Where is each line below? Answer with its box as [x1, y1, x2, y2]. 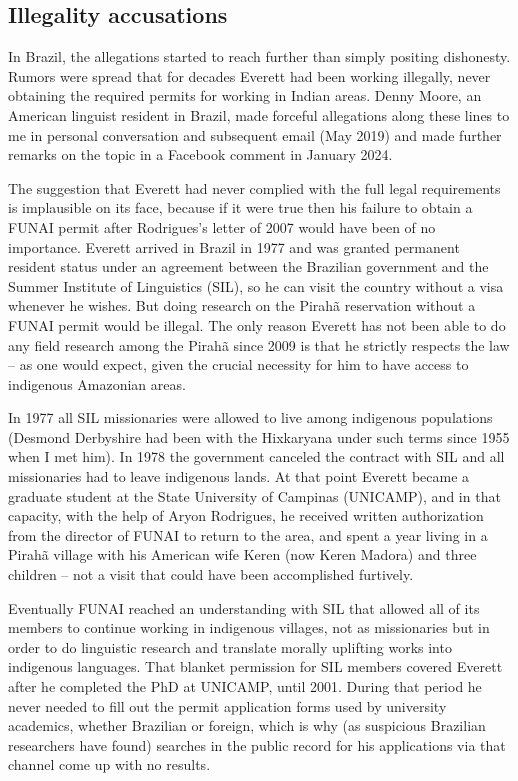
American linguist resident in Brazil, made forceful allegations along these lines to [8, 104, 510, 125]
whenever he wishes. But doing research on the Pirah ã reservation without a [8, 295, 476, 316]
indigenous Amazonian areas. [8, 373, 186, 394]
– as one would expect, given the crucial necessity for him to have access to [8, 354, 469, 375]
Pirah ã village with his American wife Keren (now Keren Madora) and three [8, 544, 477, 565]
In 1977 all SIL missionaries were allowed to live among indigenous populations [8, 407, 493, 428]
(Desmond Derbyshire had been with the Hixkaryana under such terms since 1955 [8, 426, 510, 447]
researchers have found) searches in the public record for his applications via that [8, 734, 506, 755]
